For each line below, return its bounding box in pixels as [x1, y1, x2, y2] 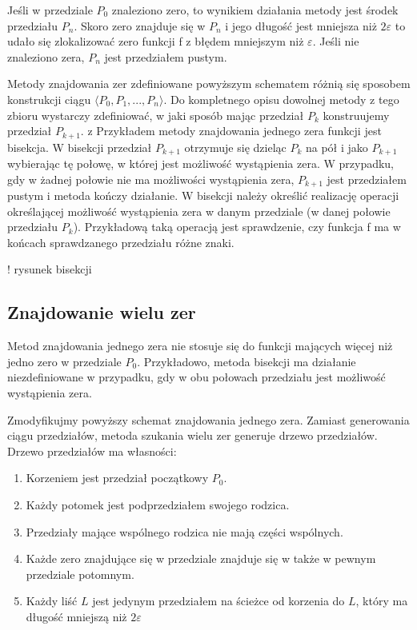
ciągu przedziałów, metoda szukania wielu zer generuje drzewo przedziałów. [7, 427, 378, 444]
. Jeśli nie [312, 33, 359, 50]
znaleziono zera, [7, 48, 85, 65]
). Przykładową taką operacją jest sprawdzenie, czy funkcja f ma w [73, 218, 401, 235]
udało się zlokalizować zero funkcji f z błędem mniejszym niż [7, 33, 304, 50]
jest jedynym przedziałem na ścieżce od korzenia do [92, 592, 345, 609]
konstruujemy [323, 106, 390, 123]
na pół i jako [305, 138, 368, 155]
